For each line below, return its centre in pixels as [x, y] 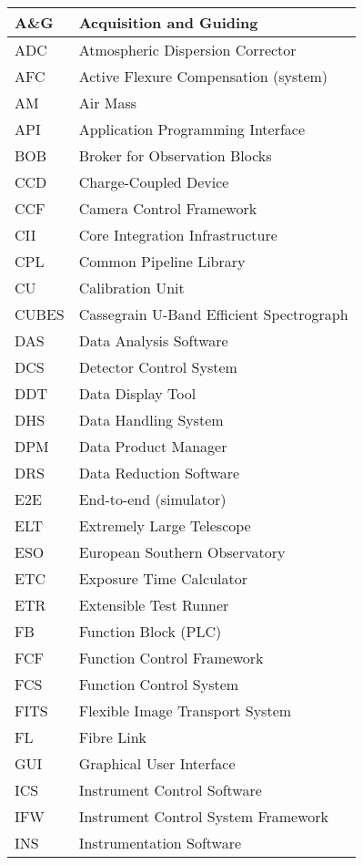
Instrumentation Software [160, 843]
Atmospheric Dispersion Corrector [187, 50]
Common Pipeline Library [162, 261]
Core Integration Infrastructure [178, 235]
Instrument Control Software [170, 790]
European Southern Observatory [182, 552]
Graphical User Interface [157, 763]
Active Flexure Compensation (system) [203, 76]
